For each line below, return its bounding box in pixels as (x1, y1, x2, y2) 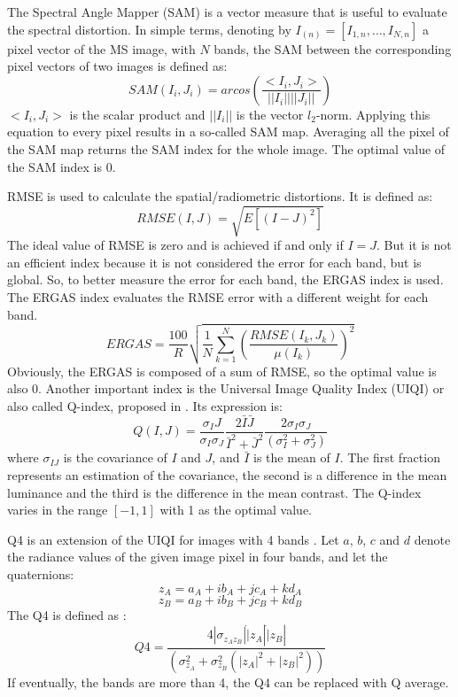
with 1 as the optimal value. (159, 500, 313, 519)
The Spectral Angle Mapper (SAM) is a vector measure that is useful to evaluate (7, 3, 447, 20)
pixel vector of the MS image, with (7, 39, 196, 58)
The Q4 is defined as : (7, 606, 127, 624)
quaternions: (7, 564, 74, 583)
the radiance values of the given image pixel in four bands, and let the (7, 547, 388, 566)
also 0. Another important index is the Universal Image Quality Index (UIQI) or (7, 379, 445, 398)
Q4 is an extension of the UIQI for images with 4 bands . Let (7, 530, 339, 548)
